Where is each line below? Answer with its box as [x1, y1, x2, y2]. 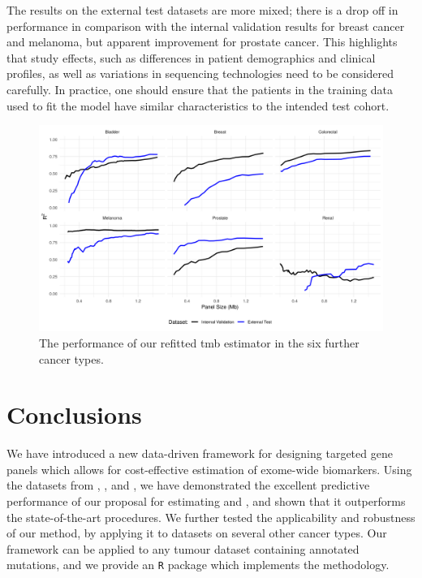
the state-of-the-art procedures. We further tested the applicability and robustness [6, 508, 416, 525]
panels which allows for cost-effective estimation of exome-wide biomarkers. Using [6, 460, 412, 477]
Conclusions [6, 398, 142, 431]
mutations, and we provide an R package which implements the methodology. [6, 556, 390, 573]
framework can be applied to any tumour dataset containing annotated [6, 540, 360, 557]
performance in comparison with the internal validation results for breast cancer [6, 17, 405, 34]
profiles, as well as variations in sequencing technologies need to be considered [6, 65, 394, 82]
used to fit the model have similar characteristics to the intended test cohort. [6, 97, 390, 114]
